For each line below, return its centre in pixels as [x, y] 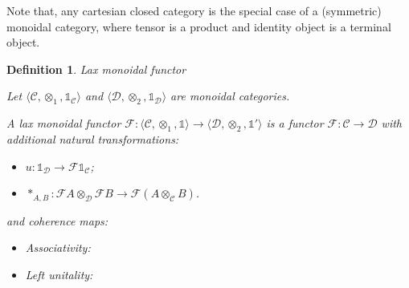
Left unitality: [59, 274]
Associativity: [58, 247]
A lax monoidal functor [64, 123]
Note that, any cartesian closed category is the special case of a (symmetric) [194, 10]
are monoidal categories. [230, 96]
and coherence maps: [57, 220]
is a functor [295, 123]
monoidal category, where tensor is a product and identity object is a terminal [199, 26]
